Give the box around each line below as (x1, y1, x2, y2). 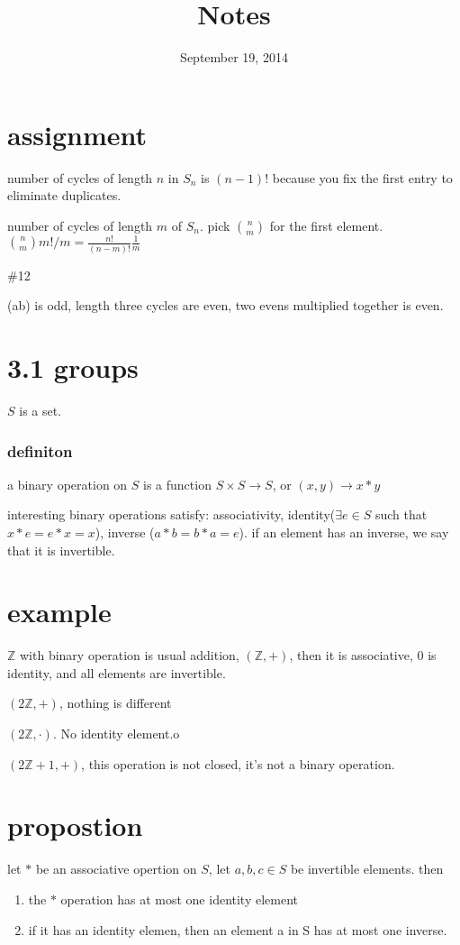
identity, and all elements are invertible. (7, 663, 226, 682)
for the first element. (269, 216, 383, 234)
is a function (143, 474, 212, 493)
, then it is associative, (289, 646, 413, 665)
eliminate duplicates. (7, 186, 122, 205)
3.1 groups (7, 349, 139, 386)
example (7, 593, 112, 630)
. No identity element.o (52, 724, 180, 743)
